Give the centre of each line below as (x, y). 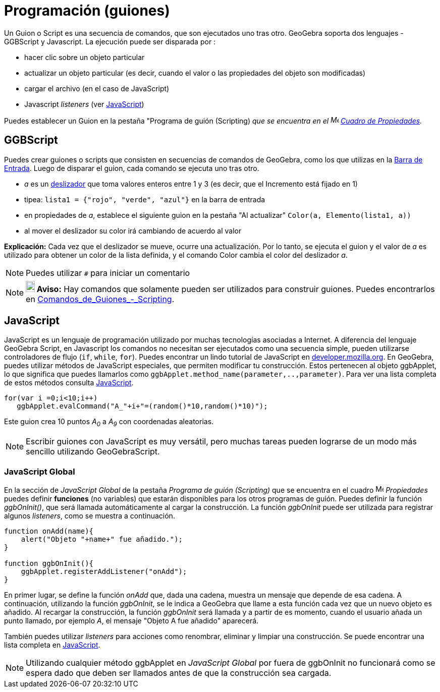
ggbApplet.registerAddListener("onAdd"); (104, 571)
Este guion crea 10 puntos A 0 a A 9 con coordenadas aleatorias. (109, 423)
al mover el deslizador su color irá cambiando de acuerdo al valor (133, 230)
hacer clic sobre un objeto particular (85, 57)
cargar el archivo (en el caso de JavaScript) (97, 88)
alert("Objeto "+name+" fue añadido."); (102, 539)
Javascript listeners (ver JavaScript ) (84, 104)
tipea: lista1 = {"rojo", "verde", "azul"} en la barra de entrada (145, 199)
